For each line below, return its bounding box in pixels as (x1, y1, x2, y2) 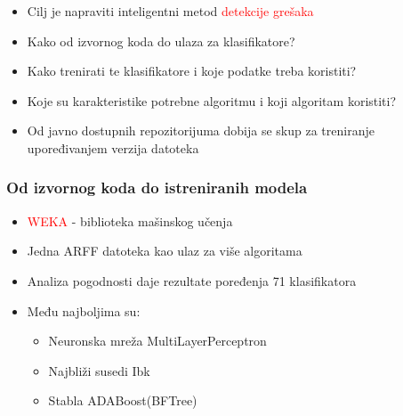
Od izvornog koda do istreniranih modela (6, 176, 308, 199)
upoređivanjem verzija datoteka (27, 138, 199, 157)
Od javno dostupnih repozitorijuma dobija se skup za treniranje (27, 121, 375, 140)
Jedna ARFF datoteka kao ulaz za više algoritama (27, 241, 302, 260)
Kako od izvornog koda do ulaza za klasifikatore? (27, 31, 295, 50)
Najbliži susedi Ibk (48, 361, 150, 379)
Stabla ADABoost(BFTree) (48, 391, 197, 410)
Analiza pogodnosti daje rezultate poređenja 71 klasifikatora (27, 271, 357, 290)
